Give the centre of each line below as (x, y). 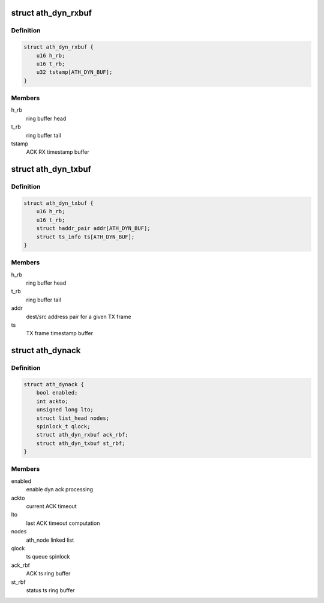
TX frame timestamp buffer (59, 333)
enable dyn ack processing (59, 489)
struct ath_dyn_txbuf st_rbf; (81, 443)
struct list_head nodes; (73, 418)
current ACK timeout (52, 506)
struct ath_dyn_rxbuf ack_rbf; (82, 435)
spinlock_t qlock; (63, 426)
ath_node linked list (50, 540)
